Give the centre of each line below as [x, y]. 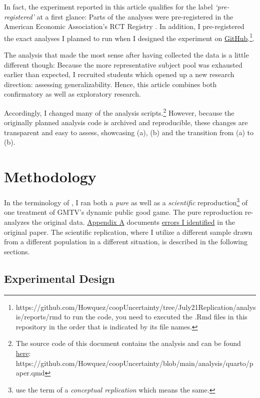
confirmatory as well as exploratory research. [72, 94]
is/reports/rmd [39, 317]
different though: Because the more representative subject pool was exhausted [123, 64]
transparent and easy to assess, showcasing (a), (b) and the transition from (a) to [129, 132]
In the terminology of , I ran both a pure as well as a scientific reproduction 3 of [126, 202]
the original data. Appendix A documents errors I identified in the [133, 222]
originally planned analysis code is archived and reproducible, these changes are [126, 122]
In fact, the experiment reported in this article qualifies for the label [108, 7]
